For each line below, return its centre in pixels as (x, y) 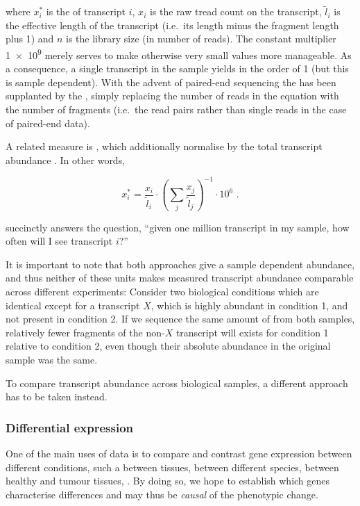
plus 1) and (30, 39)
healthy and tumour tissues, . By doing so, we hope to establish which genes (168, 481)
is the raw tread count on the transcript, (235, 11)
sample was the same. (52, 359)
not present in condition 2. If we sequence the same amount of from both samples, (180, 319)
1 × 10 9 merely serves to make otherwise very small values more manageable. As (179, 54)
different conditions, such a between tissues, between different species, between (172, 467)
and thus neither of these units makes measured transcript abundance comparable (180, 278)
